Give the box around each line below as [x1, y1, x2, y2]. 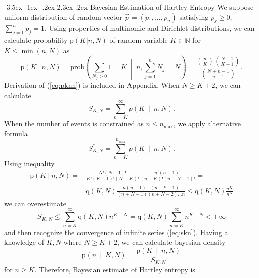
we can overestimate [4, 198, 66, 208]
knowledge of [4, 237, 44, 247]
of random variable [109, 35, 168, 45]
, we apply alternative [173, 118, 241, 129]
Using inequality [4, 158, 55, 168]
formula [4, 128, 28, 138]
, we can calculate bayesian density [117, 237, 226, 247]
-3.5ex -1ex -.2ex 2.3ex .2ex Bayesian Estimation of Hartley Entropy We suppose [4, 2, 254, 12]
